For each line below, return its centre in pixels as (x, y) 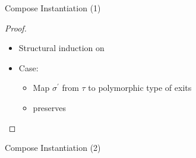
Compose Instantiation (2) (53, 148)
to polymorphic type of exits (140, 88)
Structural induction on (61, 48)
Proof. (16, 28)
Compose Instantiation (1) (53, 8)
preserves (50, 107)
